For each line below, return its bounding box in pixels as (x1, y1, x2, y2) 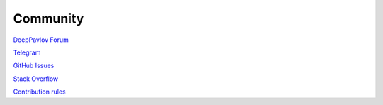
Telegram (13, 48, 41, 57)
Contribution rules (13, 87, 67, 96)
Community (13, 11, 84, 26)
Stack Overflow (13, 74, 59, 83)
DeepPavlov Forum (13, 35, 69, 44)
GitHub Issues (13, 61, 55, 70)
